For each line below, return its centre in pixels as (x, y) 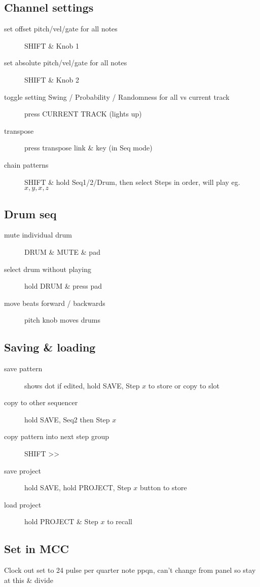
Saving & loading (50, 347)
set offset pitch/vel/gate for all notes (61, 29)
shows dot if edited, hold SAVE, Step (82, 385)
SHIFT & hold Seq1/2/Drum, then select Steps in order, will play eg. (132, 182)
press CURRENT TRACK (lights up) (83, 114)
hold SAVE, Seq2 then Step (67, 419)
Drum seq (30, 213)
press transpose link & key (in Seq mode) (88, 148)
